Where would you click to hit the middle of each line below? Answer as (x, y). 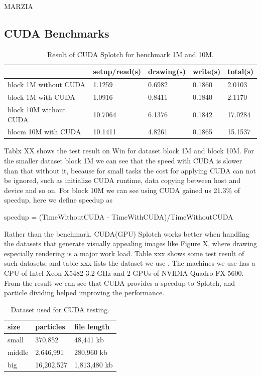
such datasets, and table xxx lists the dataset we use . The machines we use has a (130, 263)
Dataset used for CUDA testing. (60, 309)
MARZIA (19, 6)
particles (50, 327)
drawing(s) (167, 71)
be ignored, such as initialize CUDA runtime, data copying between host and (122, 180)
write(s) (207, 71)
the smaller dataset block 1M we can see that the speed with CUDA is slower (123, 161)
